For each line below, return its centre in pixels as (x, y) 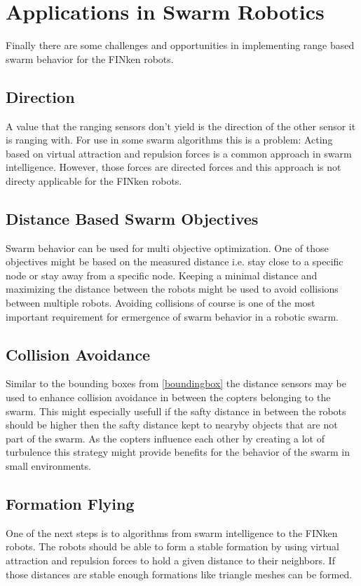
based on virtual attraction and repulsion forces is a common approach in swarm (179, 153)
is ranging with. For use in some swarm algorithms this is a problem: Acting (169, 140)
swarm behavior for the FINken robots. (90, 58)
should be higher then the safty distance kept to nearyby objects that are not (172, 425)
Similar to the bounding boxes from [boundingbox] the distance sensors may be (176, 383)
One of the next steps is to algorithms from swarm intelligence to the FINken (172, 532)
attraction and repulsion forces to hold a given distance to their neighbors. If (170, 560)
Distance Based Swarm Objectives (132, 218)
